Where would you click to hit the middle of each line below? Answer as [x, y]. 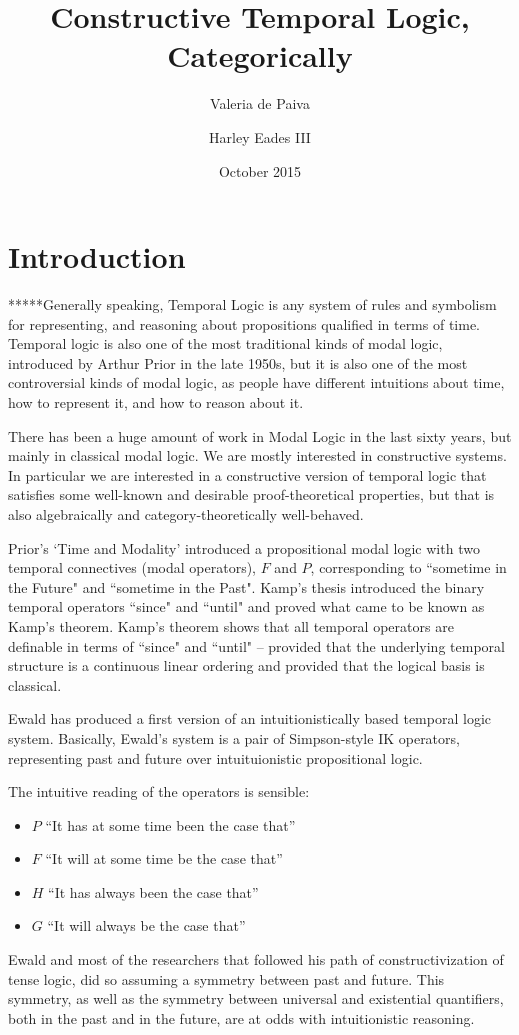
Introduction [97, 256]
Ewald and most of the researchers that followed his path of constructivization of [256, 959]
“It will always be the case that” [146, 925]
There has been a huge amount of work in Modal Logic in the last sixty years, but [260, 435]
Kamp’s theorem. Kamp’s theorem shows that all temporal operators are [231, 625]
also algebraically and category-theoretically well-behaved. [186, 513]
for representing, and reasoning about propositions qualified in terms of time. [244, 323]
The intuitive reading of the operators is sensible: [159, 791]
